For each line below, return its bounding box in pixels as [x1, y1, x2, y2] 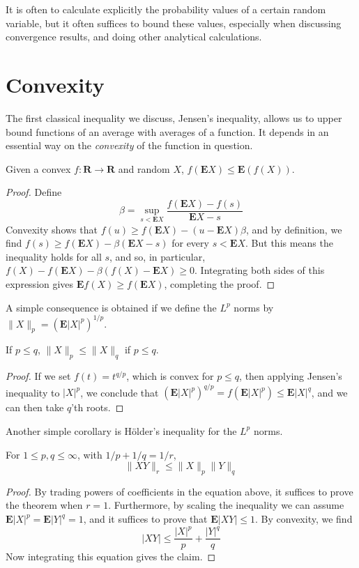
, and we [311, 385, 348, 399]
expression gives [6, 276, 74, 291]
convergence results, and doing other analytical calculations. [6, 29, 262, 44]
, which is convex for [126, 369, 214, 383]
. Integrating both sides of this [194, 263, 325, 277]
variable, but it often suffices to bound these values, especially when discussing [6, 15, 342, 30]
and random [118, 161, 170, 176]
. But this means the [245, 236, 333, 250]
